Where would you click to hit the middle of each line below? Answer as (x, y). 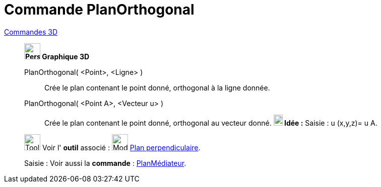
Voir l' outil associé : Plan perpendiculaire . (121, 147)
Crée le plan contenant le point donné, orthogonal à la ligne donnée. (157, 87)
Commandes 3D (31, 32)
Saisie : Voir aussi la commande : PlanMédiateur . (105, 163)
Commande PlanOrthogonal (99, 10)
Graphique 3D (66, 56)
